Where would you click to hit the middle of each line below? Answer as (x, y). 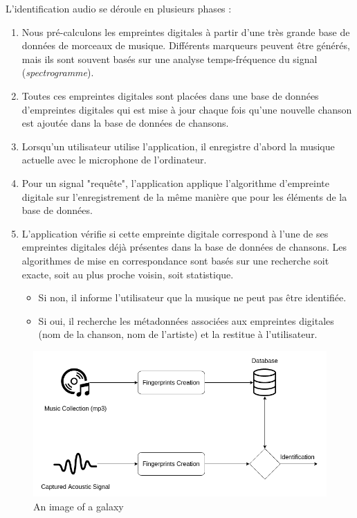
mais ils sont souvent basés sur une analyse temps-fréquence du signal (170, 59)
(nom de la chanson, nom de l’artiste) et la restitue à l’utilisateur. (178, 334)
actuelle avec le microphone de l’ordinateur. (114, 160)
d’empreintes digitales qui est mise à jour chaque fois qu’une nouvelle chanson (187, 109)
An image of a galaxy (79, 507)
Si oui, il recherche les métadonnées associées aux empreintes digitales (186, 320)
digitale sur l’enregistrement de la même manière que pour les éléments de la (184, 196)
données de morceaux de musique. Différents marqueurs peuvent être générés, (186, 45)
